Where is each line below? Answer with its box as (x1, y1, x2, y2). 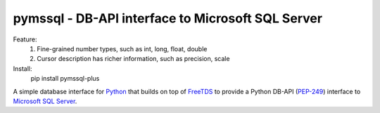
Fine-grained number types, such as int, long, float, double (37, 44, 208, 53)
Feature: (13, 35, 37, 44)
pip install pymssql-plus (30, 74, 100, 83)
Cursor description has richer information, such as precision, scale (37, 55, 230, 63)
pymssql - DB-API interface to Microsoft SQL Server (13, 11, 323, 26)
